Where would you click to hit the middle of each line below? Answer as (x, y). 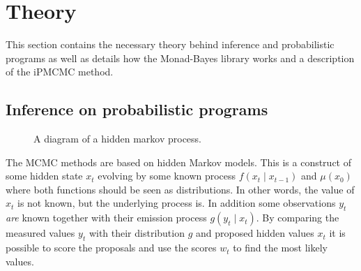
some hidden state (44, 176)
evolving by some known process (167, 176)
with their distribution (137, 233)
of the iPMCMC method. (60, 72)
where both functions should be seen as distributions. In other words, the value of (180, 189)
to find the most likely (280, 248)
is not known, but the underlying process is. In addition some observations (177, 203)
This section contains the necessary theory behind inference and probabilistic (170, 44)
